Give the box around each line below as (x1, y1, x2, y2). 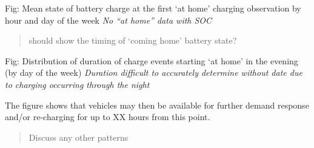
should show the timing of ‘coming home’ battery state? (28, 34, 237, 47)
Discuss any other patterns (28, 130, 129, 143)
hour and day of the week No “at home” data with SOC (5, 13, 212, 26)
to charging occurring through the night (5, 78, 150, 90)
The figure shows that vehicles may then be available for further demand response (5, 98, 309, 111)
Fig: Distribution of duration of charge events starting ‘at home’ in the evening (5, 54, 298, 67)
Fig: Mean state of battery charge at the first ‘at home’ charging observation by (5, 2, 301, 14)
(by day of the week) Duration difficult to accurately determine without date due (5, 66, 302, 79)
